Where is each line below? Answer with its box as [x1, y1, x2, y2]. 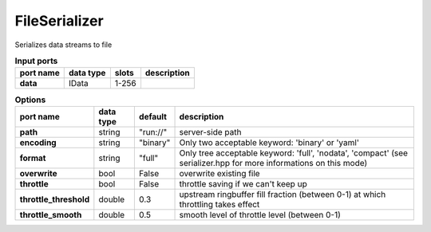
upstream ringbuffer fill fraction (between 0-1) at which [179, 188, 386, 199]
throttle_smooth [19, 209, 82, 220]
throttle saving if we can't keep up [179, 178, 307, 189]
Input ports [14, 56, 58, 67]
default [138, 111, 168, 122]
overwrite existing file [179, 167, 260, 179]
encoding [19, 136, 57, 147]
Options [14, 94, 46, 105]
